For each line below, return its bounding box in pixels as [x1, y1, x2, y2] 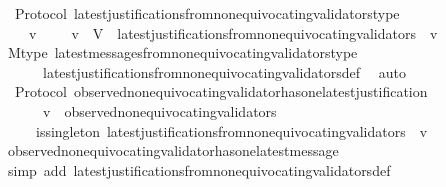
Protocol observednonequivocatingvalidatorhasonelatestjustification [14, 81, 428, 102]
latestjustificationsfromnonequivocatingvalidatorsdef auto [42, 61, 406, 82]
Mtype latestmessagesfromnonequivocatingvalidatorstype [7, 42, 358, 63]
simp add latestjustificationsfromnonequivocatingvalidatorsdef [7, 159, 391, 180]
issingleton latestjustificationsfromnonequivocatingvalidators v [35, 120, 428, 141]
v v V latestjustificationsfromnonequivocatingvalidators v [28, 22, 438, 43]
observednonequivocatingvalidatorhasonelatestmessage [7, 140, 339, 161]
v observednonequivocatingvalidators [42, 100, 277, 121]
